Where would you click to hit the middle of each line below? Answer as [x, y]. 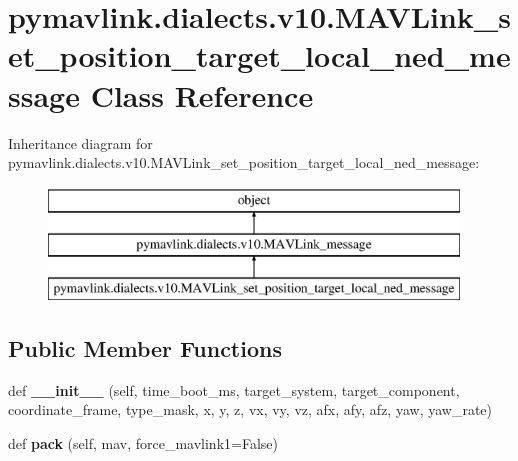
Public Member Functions [145, 348]
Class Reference [202, 94]
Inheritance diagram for [80, 142]
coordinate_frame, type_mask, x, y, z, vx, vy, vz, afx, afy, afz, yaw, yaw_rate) [250, 409]
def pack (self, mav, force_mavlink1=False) [143, 443]
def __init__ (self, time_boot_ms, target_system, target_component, [234, 389]
